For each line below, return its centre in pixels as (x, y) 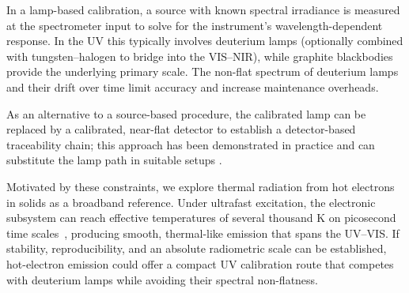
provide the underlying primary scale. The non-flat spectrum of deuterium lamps (203, 71)
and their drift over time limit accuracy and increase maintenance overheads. (193, 86)
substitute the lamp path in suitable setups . (114, 160)
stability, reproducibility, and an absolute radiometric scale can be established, (197, 248)
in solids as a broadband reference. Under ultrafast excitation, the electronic (191, 202)
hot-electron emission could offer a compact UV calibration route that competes (200, 263)
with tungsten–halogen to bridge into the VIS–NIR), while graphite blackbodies (200, 56)
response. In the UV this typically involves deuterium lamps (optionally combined (205, 41)
